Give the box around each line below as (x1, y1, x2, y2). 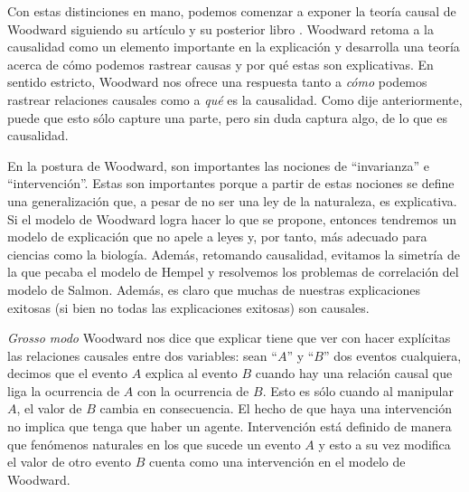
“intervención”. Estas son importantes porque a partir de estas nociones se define (7, 174, 455, 193)
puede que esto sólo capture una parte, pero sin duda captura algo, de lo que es (7, 108, 447, 127)
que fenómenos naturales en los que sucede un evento (7, 434, 301, 453)
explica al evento (145, 364, 238, 383)
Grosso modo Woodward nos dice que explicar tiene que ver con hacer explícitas (7, 328, 451, 347)
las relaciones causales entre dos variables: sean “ (7, 345, 277, 364)
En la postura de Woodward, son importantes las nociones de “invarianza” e (7, 156, 430, 175)
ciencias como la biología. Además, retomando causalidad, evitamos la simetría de (7, 244, 460, 263)
